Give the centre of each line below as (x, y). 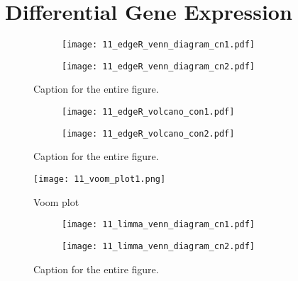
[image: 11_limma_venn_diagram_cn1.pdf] (159, 225)
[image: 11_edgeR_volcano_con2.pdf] (148, 133)
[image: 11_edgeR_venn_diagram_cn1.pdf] (159, 45)
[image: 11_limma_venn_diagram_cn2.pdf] (159, 246)
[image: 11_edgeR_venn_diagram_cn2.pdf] (159, 66)
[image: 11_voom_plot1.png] (100, 179)
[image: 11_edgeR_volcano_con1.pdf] (148, 112)
